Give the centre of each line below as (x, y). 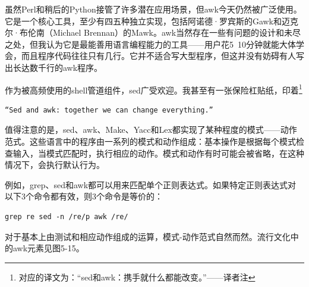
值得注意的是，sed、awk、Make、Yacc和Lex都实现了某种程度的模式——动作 (151, 130)
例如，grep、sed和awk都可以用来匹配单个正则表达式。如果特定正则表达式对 (151, 184)
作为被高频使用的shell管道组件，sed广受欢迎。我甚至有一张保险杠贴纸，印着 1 (154, 89)
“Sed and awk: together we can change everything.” (109, 110)
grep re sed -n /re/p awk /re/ (67, 216)
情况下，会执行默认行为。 (55, 165)
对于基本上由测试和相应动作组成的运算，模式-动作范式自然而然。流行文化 (148, 236)
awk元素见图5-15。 (48, 248)
